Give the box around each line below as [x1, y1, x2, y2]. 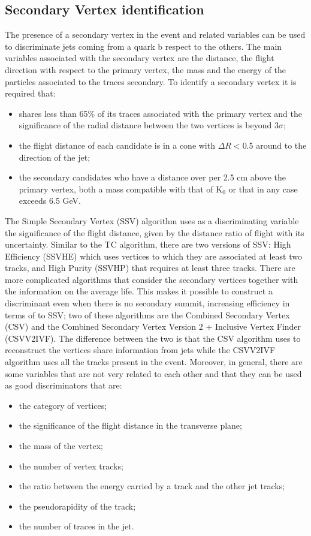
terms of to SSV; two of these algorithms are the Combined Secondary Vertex [5, 308, 290, 321]
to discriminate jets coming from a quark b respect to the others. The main [5, 40, 282, 52]
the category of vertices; [19, 399, 107, 411]
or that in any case [228, 182, 298, 195]
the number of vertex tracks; [19, 459, 123, 472]
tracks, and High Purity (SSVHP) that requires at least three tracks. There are [5, 261, 295, 274]
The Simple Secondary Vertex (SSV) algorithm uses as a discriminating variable [5, 214, 299, 227]
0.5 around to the [242, 138, 307, 151]
